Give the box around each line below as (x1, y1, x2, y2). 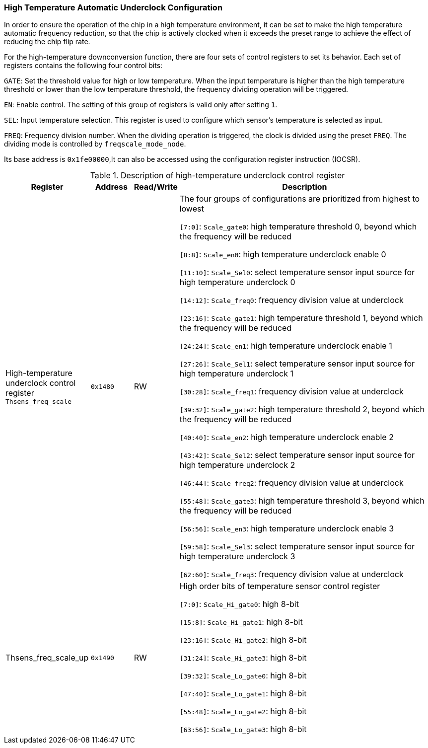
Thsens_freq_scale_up (5, 653, 89, 663)
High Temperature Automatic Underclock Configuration (4, 2, 223, 12)
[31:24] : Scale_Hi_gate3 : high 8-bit (179, 653, 307, 663)
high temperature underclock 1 (179, 369, 293, 379)
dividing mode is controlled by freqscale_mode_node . (4, 140, 186, 149)
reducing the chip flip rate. (4, 37, 90, 46)
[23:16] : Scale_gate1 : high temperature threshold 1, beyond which (179, 313, 423, 323)
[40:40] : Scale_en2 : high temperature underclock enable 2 (179, 432, 394, 443)
